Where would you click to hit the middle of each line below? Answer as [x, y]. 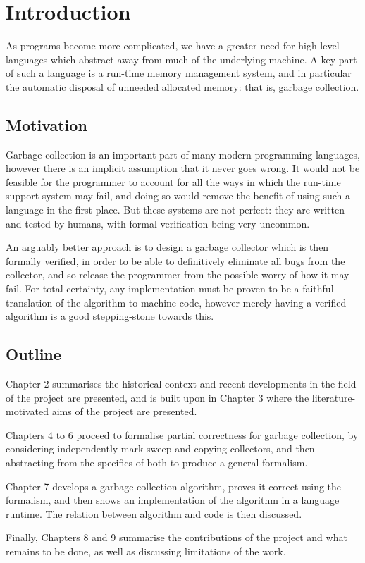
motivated [27, 411]
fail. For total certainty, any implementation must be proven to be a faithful [170, 289]
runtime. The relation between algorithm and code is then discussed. [154, 513]
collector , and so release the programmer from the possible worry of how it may [178, 274]
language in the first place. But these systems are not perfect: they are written [175, 210]
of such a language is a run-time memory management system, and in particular [179, 73]
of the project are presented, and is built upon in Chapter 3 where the [157, 397]
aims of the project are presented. [124, 411]
